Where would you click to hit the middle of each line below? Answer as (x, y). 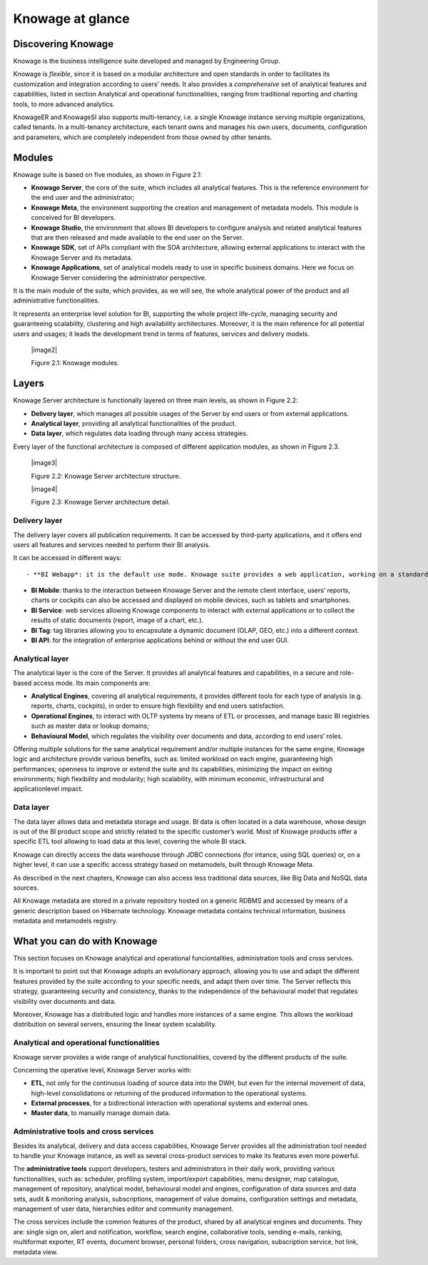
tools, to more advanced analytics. (64, 104)
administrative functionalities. (56, 300)
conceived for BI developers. (73, 218)
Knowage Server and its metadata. (82, 258)
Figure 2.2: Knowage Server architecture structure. (106, 476)
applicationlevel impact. (48, 789)
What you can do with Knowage (85, 941)
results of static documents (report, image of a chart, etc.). (117, 620)
